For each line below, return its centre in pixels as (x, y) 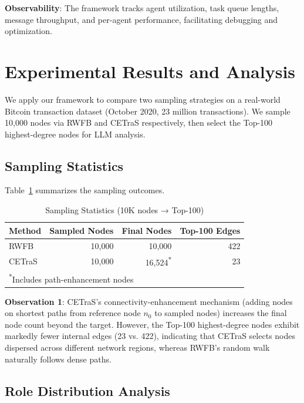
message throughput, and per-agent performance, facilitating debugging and (141, 19)
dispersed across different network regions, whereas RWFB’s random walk (137, 347)
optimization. (28, 31)
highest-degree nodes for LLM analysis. (75, 134)
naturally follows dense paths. (58, 359)
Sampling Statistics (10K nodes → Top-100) (125, 210)
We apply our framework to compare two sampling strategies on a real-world (143, 99)
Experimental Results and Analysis (150, 71)
